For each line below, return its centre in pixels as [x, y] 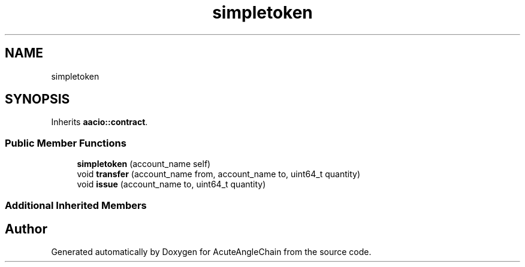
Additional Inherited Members [76, 205]
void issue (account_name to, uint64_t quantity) [171, 184]
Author [26, 229]
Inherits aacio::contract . [99, 122]
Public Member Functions [66, 143]
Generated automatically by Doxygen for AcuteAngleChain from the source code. [211, 252]
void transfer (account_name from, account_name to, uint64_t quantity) [219, 174]
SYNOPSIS [37, 99]
